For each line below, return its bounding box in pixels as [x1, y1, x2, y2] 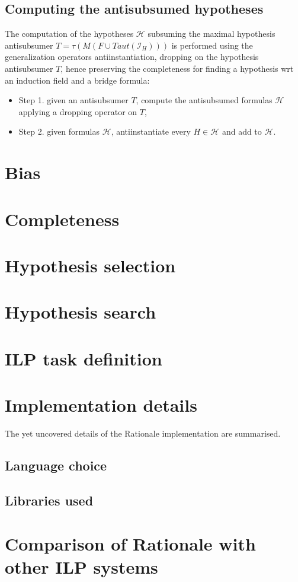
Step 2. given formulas [18, 125, 100, 138]
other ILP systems [5, 555, 158, 579]
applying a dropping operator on [18, 105, 137, 117]
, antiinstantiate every [111, 125, 191, 138]
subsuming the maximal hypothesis [148, 27, 275, 40]
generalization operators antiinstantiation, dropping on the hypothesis [5, 50, 259, 63]
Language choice [5, 456, 107, 474]
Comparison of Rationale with [5, 532, 256, 556]
